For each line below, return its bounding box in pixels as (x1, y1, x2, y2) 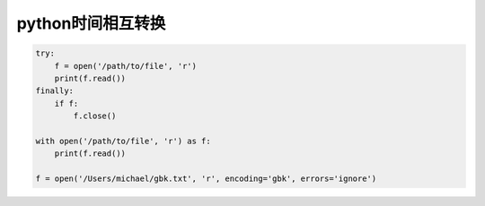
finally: (35, 86, 75, 96)
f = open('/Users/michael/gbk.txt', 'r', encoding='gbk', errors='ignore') (35, 174, 377, 184)
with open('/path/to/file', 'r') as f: (35, 135, 211, 146)
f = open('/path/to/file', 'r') (54, 61, 198, 71)
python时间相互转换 (16, 13, 166, 33)
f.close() (73, 111, 117, 121)
